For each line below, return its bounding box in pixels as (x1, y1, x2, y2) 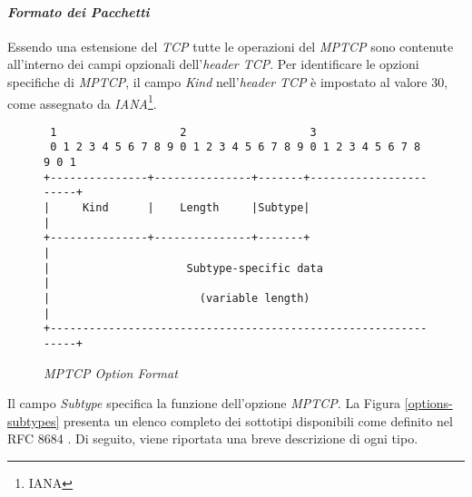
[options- (404, 394, 453, 413)
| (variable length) (44, 292, 310, 306)
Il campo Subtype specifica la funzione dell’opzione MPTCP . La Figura (7, 394, 401, 413)
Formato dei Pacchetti (7, 2, 150, 21)
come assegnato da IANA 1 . (7, 91, 157, 112)
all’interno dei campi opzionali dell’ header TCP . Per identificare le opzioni (7, 54, 419, 73)
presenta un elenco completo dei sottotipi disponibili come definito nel (64, 411, 453, 430)
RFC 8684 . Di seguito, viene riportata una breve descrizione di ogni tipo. (7, 429, 418, 448)
